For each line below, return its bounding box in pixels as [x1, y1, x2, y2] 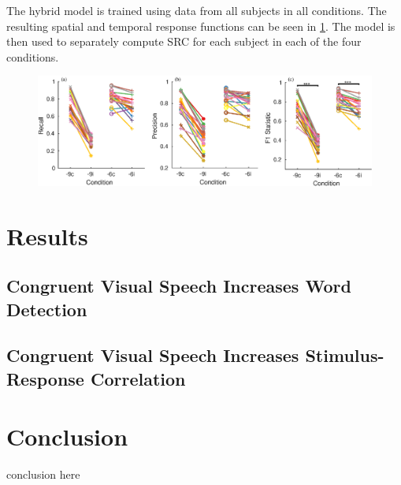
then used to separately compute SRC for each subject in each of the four [6, 33, 362, 50]
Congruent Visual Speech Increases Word [6, 274, 351, 298]
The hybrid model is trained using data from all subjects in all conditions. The [6, 2, 387, 18]
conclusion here [6, 466, 80, 483]
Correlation [90, 366, 186, 390]
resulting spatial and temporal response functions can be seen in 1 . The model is [6, 17, 395, 34]
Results [6, 219, 88, 252]
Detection [6, 297, 87, 321]
